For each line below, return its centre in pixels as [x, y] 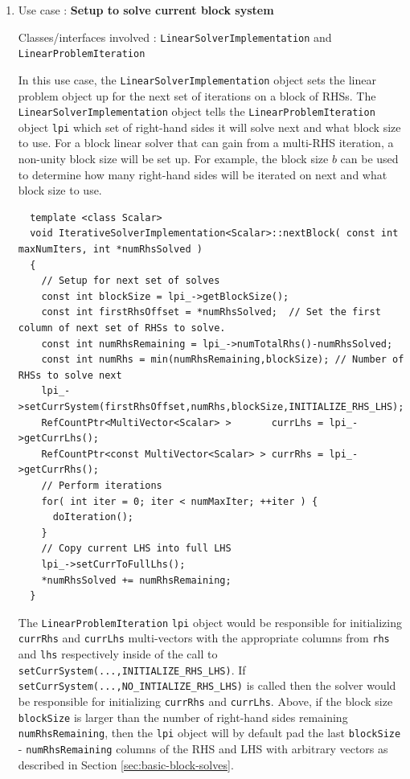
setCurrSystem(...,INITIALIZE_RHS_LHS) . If [132, 669]
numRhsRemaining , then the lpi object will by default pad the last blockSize [209, 733]
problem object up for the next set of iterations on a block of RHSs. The [197, 95]
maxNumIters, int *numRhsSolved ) [110, 250]
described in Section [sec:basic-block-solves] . [126, 764]
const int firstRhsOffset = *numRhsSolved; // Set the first [211, 312]
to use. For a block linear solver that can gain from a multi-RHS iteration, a [206, 143]
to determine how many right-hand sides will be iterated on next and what [203, 174]
